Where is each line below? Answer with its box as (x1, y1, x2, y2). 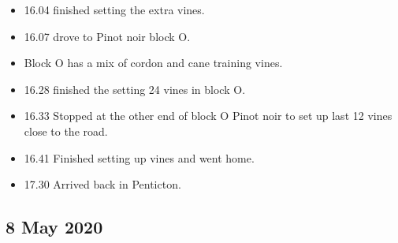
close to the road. (24, 122, 108, 139)
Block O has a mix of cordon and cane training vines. (24, 54, 283, 71)
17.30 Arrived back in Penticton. (24, 176, 181, 193)
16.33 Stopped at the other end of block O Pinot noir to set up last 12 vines (24, 107, 392, 124)
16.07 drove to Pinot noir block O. (24, 28, 191, 44)
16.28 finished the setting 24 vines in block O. (24, 80, 246, 97)
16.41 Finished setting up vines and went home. (24, 149, 255, 166)
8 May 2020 (6, 215, 103, 239)
